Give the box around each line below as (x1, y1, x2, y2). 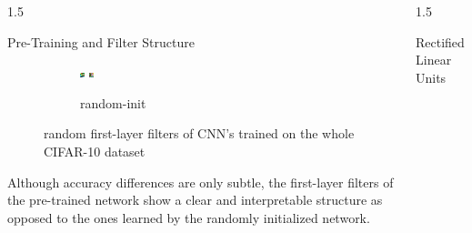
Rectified (416, 32, 465, 51)
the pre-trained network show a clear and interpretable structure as (7, 190, 383, 209)
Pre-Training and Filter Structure (7, 32, 195, 51)
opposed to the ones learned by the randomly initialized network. (7, 208, 370, 227)
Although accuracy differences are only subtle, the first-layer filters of (7, 172, 394, 191)
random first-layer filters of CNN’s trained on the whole (44, 124, 355, 143)
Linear (416, 50, 452, 69)
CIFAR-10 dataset (44, 141, 146, 160)
